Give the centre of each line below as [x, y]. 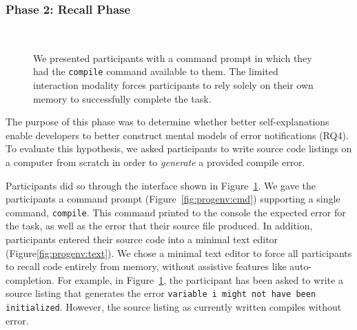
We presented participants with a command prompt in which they [173, 58]
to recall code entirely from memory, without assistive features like [146, 266]
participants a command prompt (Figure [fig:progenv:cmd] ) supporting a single [173, 199]
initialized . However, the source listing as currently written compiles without [174, 307]
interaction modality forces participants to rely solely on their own [173, 85]
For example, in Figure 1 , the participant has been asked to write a [200, 279]
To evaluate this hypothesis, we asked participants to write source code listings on [179, 148]
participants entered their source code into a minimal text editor [142, 239]
